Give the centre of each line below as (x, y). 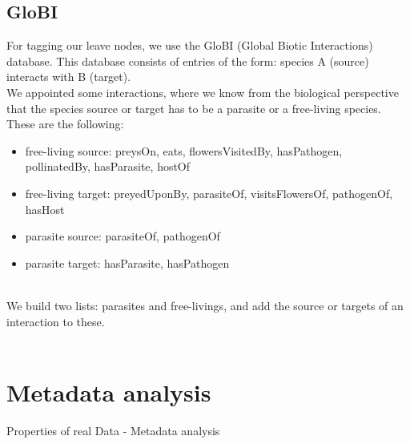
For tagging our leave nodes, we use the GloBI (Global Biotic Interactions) (190, 45)
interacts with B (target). (69, 77)
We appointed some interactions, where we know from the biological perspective (203, 92)
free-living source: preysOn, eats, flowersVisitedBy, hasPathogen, (184, 150)
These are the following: (65, 124)
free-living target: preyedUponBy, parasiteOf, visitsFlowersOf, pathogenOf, (209, 193)
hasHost (45, 209)
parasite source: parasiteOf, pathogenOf (123, 236)
